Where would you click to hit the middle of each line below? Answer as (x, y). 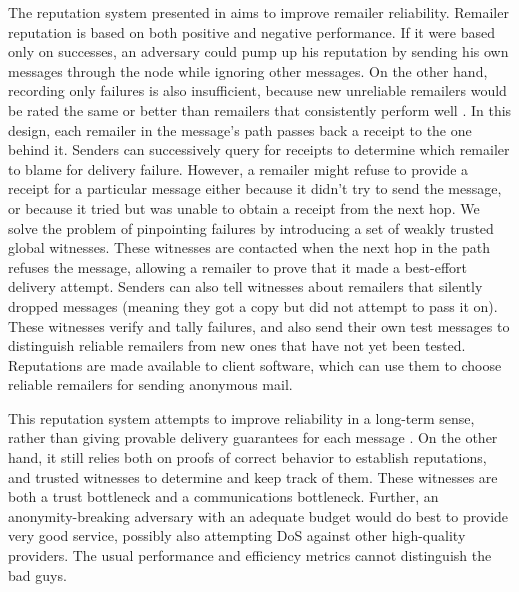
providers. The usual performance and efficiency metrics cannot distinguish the (250, 555)
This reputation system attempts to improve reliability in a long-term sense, (241, 417)
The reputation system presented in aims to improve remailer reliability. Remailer (258, 12)
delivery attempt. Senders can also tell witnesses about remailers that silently (245, 286)
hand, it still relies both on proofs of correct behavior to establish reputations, (247, 457)
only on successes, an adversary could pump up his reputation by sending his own (258, 51)
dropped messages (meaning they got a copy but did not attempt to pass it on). (253, 305)
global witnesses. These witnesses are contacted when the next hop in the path (249, 247)
